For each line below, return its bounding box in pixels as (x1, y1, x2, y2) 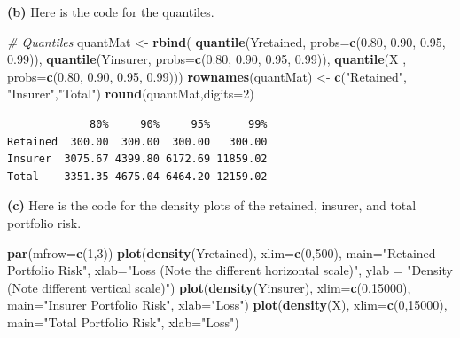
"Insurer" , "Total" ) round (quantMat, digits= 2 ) (7, 84, 254, 103)
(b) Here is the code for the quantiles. (7, 3, 214, 20)
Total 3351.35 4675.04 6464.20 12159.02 (7, 169, 268, 183)
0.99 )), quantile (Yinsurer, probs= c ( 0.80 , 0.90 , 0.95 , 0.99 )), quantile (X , (7, 50, 407, 68)
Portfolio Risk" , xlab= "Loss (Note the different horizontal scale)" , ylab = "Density (7, 261, 453, 279)
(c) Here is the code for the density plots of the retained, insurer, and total (7, 196, 417, 215)
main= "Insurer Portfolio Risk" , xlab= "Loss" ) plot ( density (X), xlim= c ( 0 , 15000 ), (7, 295, 448, 314)
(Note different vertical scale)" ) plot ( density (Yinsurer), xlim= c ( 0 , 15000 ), (7, 278, 411, 296)
